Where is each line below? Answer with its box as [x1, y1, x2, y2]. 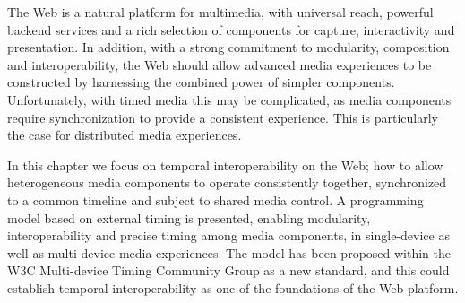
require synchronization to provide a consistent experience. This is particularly [7, 108, 438, 126]
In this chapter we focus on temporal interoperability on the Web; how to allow [7, 155, 443, 174]
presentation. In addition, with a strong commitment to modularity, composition [7, 38, 450, 56]
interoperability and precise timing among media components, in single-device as [7, 226, 450, 245]
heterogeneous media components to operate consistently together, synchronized [7, 173, 447, 192]
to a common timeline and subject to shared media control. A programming [7, 190, 424, 209]
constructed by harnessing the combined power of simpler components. [7, 73, 395, 91]
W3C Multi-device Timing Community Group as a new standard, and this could [7, 261, 450, 280]
